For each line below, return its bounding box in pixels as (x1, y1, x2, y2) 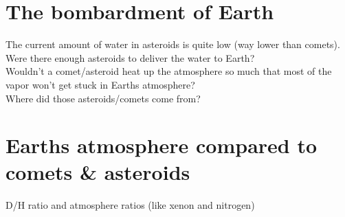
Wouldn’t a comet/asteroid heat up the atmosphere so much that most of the (5, 64, 332, 78)
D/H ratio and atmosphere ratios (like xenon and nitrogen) (5, 198, 255, 212)
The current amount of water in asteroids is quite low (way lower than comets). (5, 37, 340, 52)
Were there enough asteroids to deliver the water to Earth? (5, 50, 255, 65)
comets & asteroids (5, 158, 190, 186)
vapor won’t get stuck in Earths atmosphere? (5, 77, 195, 91)
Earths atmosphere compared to (5, 131, 318, 159)
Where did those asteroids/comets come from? (5, 91, 201, 105)
